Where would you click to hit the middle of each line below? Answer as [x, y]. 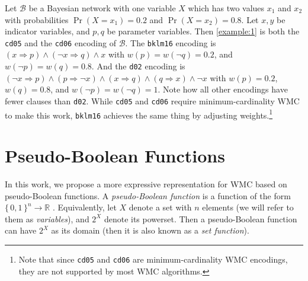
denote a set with [160, 207]
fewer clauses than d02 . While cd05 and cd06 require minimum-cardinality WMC [152, 100]
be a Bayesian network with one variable [102, 8]
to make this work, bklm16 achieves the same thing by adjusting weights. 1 [139, 114]
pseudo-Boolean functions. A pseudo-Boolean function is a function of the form [148, 195]
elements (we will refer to [248, 207]
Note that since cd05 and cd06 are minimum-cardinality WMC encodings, [153, 259]
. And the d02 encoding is [138, 66]
